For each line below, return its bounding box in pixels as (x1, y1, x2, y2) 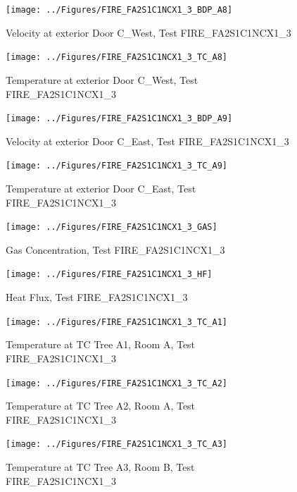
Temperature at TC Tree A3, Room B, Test (6, 460, 195, 474)
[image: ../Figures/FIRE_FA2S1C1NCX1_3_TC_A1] (6, 316, 227, 327)
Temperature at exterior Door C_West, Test (6, 72, 198, 87)
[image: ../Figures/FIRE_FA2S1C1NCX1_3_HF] (6, 269, 213, 280)
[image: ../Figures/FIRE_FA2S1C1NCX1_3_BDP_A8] (6, 5, 233, 15)
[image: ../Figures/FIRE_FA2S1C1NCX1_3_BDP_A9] (6, 113, 233, 124)
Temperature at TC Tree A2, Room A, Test (6, 398, 196, 413)
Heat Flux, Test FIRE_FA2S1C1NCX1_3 (6, 290, 188, 305)
